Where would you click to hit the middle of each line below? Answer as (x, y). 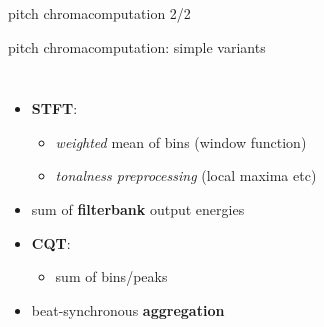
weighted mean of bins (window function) (181, 141)
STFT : (54, 108)
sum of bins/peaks (111, 276)
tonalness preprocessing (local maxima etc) (186, 175)
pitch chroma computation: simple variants (137, 46)
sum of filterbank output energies (138, 208)
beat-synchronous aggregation (128, 309)
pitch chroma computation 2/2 (99, 13)
